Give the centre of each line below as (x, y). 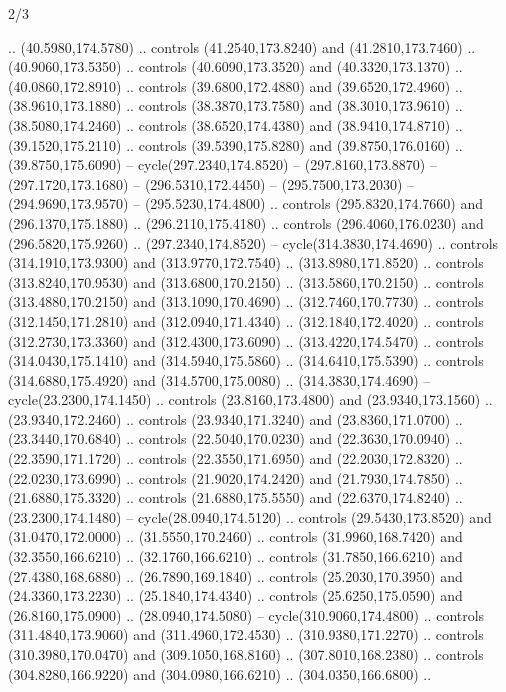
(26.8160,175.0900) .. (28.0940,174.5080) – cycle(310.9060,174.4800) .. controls (246, 614)
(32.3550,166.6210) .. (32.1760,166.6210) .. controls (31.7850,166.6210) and (235, 556)
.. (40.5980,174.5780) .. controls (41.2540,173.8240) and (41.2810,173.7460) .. (242, 46)
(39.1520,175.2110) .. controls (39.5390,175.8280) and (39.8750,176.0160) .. (235, 144)
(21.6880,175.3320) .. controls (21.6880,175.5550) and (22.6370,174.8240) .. (235, 497)
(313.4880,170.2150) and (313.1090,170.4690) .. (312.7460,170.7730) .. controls (246, 301)
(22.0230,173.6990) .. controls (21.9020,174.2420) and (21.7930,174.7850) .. (235, 477)
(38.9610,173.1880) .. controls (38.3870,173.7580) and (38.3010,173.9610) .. (235, 105)
